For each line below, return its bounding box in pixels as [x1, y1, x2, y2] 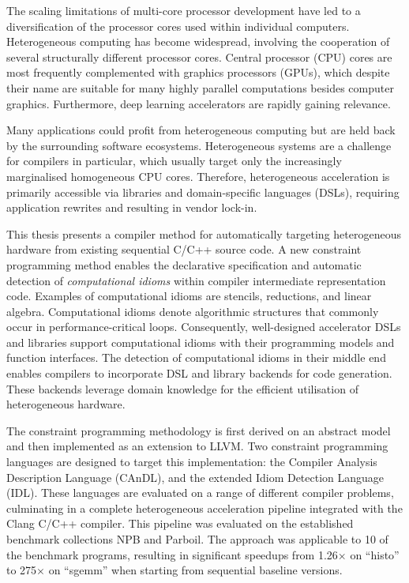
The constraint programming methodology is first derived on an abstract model [6, 422, 391, 438]
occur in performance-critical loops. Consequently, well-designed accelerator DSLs [6, 318, 401, 335]
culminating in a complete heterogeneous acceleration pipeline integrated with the [6, 499, 403, 516]
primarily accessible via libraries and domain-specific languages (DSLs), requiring [6, 183, 400, 200]
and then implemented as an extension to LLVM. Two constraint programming [6, 438, 388, 454]
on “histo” [350, 546, 400, 562]
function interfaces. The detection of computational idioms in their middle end [6, 349, 386, 366]
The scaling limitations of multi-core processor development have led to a [6, 2, 361, 18]
